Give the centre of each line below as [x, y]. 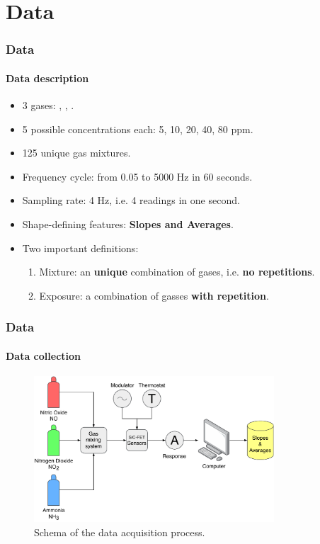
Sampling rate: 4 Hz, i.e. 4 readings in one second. [131, 200]
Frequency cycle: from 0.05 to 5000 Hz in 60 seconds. [137, 176]
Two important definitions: [80, 248]
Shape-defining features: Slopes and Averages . [128, 223]
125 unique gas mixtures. [76, 153]
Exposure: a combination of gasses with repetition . [154, 295]
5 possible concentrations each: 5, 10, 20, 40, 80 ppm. [138, 129]
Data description [47, 78]
